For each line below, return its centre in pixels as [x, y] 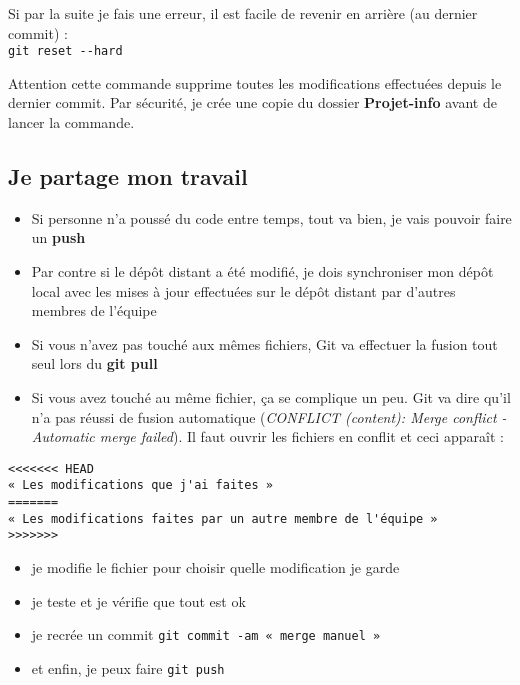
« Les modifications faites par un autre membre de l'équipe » [223, 518]
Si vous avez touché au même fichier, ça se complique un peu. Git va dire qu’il [271, 396]
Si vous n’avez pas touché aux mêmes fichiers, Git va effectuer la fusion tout [264, 343]
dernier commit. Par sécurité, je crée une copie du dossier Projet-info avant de [252, 102]
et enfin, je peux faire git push [128, 667]
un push [58, 237]
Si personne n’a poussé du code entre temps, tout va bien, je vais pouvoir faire [271, 217]
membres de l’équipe [94, 310]
